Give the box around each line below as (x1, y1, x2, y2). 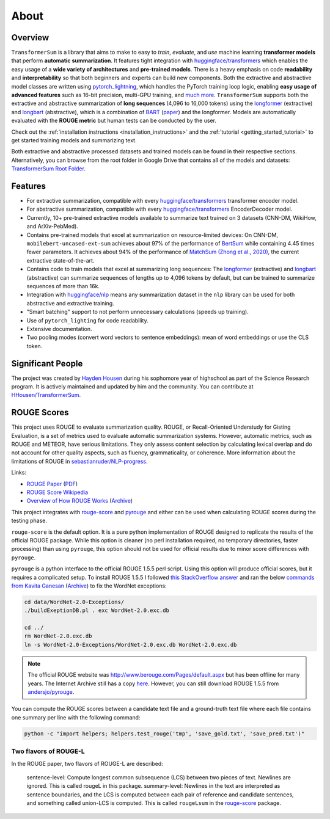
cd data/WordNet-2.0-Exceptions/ (24, 599, 125, 605)
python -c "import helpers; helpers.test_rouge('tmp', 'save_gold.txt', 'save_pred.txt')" (24, 730, 305, 737)
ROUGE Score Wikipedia (26, 489, 89, 496)
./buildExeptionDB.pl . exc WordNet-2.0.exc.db (24, 607, 169, 614)
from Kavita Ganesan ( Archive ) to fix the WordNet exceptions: (11, 582, 167, 589)
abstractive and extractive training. (26, 299, 114, 307)
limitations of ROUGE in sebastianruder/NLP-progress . (11, 457, 148, 465)
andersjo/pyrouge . (28, 688, 75, 696)
